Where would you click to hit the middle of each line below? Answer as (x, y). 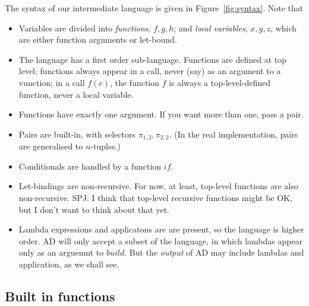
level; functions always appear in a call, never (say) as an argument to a (150, 71)
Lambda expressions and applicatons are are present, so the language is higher (161, 229)
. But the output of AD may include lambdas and (214, 252)
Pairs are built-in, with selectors (77, 134)
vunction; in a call (52, 82)
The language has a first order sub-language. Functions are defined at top (153, 59)
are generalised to (51, 146)
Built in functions (60, 296)
